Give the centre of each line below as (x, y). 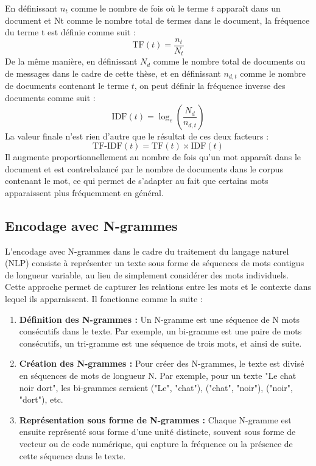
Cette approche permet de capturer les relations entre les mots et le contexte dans (158, 287)
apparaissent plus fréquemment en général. (84, 192)
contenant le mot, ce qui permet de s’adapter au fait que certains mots (137, 181)
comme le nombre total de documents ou (229, 61)
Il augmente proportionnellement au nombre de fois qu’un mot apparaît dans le (153, 157)
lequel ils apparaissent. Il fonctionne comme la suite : (104, 299)
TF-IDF (107, 147)
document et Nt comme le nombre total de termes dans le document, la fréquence (157, 20)
